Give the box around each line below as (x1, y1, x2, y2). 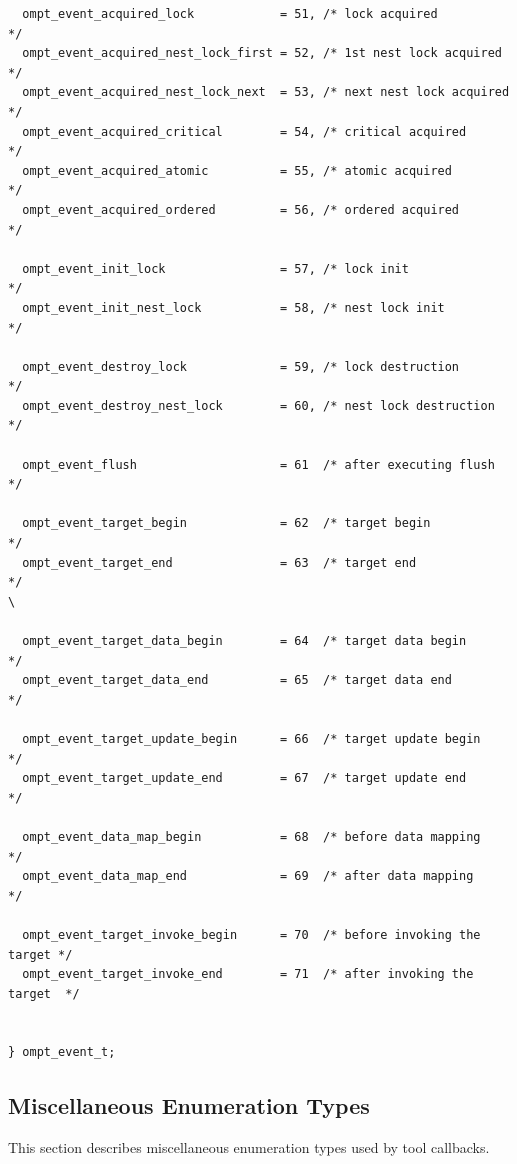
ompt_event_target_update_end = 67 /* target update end (22, 771, 467, 786)
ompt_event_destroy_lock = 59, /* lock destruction (22, 359, 460, 374)
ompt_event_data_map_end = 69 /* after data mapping (22, 869, 474, 884)
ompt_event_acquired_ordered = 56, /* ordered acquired (22, 202, 460, 217)
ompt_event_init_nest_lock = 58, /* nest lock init (22, 300, 445, 315)
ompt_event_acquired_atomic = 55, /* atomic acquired (22, 163, 452, 178)
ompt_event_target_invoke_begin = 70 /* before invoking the (22, 927, 481, 942)
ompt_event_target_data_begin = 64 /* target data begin (22, 634, 467, 648)
